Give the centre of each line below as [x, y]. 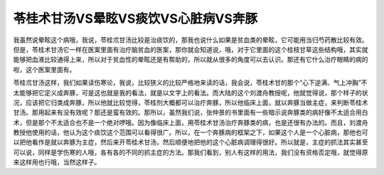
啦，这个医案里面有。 [44, 69]
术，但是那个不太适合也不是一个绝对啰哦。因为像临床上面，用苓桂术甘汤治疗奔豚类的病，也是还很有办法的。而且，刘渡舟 [191, 122]
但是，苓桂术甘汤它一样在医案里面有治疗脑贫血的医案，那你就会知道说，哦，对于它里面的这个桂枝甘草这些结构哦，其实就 [191, 49]
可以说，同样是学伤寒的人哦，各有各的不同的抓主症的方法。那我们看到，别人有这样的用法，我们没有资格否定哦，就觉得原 [191, 152]
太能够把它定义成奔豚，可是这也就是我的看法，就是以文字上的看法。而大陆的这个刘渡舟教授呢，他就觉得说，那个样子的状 [191, 92]
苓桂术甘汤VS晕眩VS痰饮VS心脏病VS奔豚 [135, 18]
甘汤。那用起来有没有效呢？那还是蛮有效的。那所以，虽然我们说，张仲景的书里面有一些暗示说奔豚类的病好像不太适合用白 [191, 112]
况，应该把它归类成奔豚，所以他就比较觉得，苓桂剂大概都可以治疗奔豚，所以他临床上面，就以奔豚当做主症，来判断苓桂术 [191, 102]
